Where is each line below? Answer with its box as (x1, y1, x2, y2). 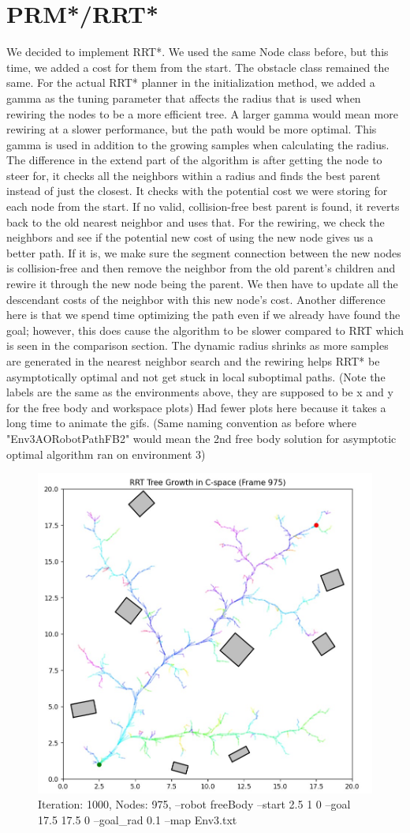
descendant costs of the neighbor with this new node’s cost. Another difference (6, 291, 386, 307)
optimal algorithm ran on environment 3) (6, 445, 206, 462)
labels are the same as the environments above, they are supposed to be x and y (6, 384, 393, 400)
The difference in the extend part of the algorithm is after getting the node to (6, 152, 382, 168)
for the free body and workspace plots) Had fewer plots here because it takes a (6, 399, 386, 415)
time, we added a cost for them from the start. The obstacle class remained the (6, 58, 389, 75)
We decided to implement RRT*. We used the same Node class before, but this (6, 43, 389, 60)
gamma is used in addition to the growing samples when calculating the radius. (6, 136, 389, 152)
